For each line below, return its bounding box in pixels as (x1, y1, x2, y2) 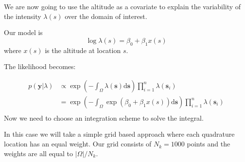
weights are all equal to (4, 148, 73, 158)
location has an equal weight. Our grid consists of (4, 139, 152, 149)
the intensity (4, 11, 41, 21)
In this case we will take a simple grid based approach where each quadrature (4, 129, 235, 139)
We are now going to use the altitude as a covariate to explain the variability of (4, 1, 241, 11)
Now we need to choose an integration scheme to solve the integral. (4, 112, 204, 123)
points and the (187, 139, 230, 149)
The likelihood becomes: (4, 61, 76, 72)
